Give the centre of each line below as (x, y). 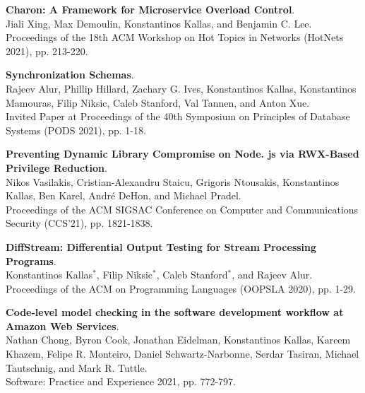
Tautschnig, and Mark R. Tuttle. (77, 367)
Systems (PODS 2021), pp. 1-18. (76, 130)
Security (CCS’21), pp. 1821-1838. (79, 223)
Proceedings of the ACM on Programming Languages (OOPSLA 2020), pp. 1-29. (181, 288)
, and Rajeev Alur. (272, 275)
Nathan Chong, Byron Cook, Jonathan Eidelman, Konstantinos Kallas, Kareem (178, 340)
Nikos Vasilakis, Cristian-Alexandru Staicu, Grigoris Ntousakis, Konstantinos (173, 181)
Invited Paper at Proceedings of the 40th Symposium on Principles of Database (178, 116)
